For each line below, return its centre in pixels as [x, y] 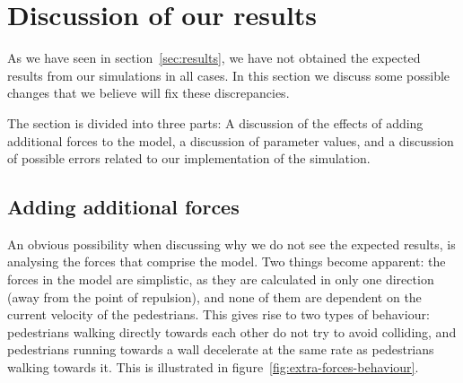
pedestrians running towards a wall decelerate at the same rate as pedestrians [221, 349]
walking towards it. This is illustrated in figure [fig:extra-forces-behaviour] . [213, 367]
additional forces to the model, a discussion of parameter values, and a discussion [231, 140]
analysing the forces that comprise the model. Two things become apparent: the [227, 261]
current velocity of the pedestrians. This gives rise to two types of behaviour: [218, 314]
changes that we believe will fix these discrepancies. [149, 93]
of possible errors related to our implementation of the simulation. [189, 158]
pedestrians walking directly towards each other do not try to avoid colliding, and [232, 331]
